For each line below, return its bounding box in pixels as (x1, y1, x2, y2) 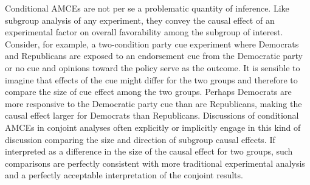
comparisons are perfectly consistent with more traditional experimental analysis (5, 156, 305, 169)
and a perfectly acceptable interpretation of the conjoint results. (5, 169, 243, 181)
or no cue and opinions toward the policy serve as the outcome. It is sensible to (5, 61, 300, 74)
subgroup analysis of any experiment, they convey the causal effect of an (5, 13, 275, 26)
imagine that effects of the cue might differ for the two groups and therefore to (5, 73, 298, 86)
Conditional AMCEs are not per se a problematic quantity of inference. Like (5, 2, 289, 14)
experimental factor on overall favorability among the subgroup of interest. (5, 26, 283, 38)
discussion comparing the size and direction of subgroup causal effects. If (5, 133, 275, 145)
